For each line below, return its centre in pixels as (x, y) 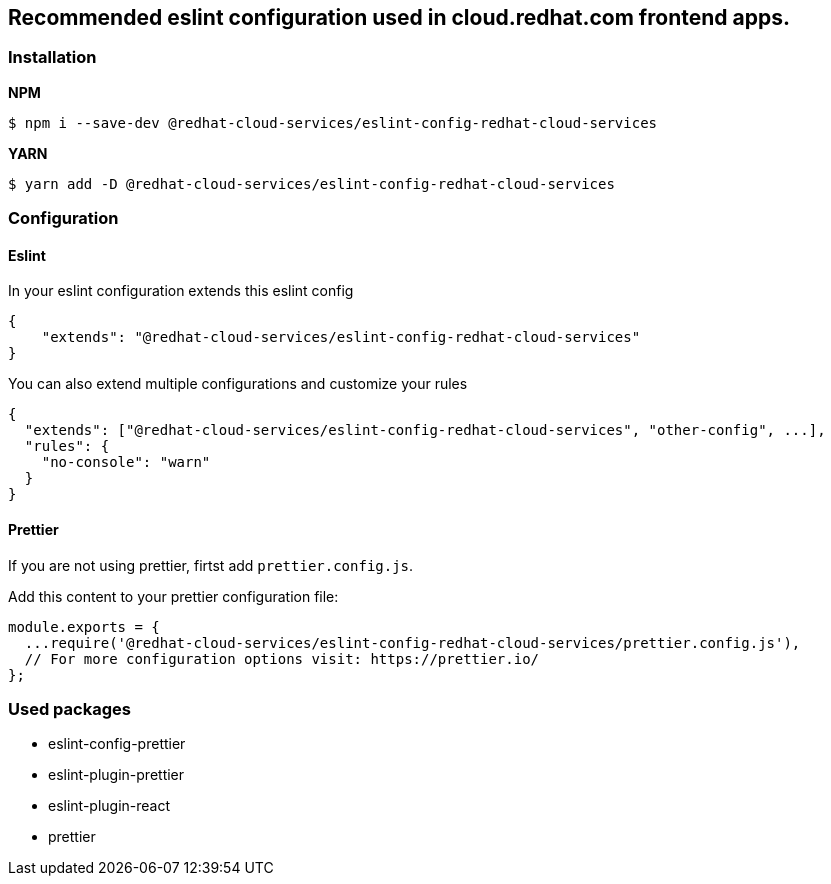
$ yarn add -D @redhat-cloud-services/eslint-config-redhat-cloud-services (311, 183)
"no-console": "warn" (126, 462)
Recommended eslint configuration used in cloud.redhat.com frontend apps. (399, 17)
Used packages (69, 708)
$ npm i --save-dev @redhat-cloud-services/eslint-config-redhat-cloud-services (333, 122)
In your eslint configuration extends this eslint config (181, 291)
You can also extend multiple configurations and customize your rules (238, 384)
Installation (52, 57)
